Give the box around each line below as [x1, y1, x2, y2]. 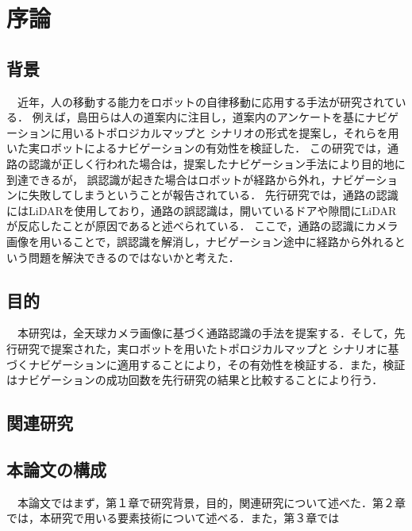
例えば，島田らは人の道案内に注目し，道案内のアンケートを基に [32, 109, 366, 125]
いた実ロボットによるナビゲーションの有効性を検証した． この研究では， [6, 140, 387, 156]
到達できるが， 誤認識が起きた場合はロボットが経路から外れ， [6, 171, 332, 187]
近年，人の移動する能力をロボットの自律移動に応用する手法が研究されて [17, 93, 395, 110]
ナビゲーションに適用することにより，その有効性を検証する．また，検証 [28, 356, 406, 372]
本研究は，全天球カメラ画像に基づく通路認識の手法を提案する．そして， [17, 325, 395, 341]
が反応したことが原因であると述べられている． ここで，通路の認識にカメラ [6, 217, 399, 234]
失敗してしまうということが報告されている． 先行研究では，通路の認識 [28, 187, 399, 203]
